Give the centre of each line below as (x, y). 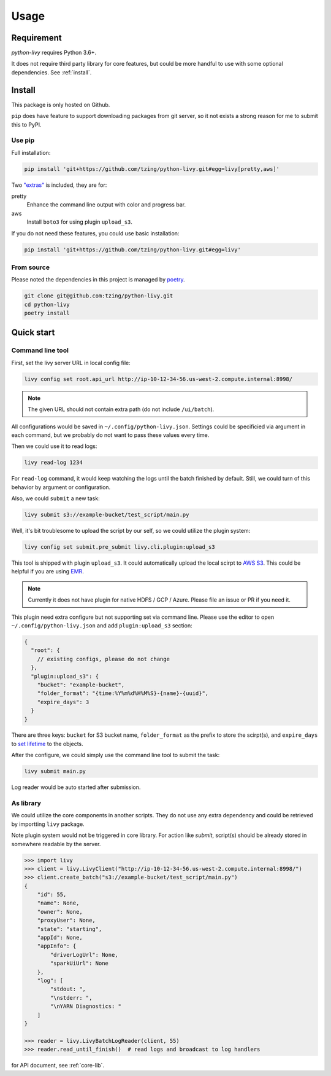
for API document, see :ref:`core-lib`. (58, 1066)
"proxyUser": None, (67, 921)
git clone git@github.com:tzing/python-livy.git (99, 296)
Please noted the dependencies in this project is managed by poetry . (98, 280)
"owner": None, (60, 912)
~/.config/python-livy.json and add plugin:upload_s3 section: (102, 626)
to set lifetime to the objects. (48, 744)
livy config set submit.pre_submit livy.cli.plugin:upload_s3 (120, 547)
